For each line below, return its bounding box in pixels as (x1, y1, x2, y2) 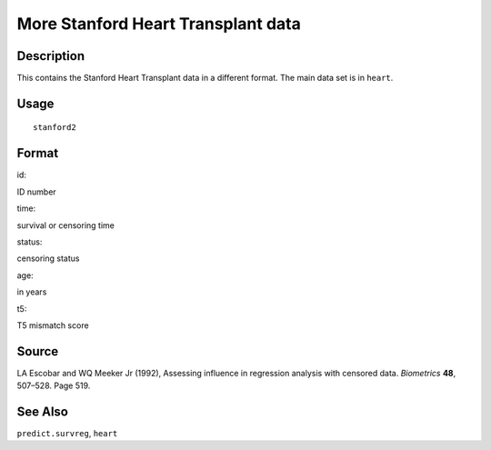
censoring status (16, 253, 80, 264)
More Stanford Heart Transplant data (16, 14, 302, 34)
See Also (16, 405, 68, 419)
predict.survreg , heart (16, 428, 118, 439)
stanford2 (33, 123, 76, 133)
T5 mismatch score (16, 319, 90, 331)
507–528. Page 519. (16, 380, 91, 391)
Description (16, 48, 85, 64)
